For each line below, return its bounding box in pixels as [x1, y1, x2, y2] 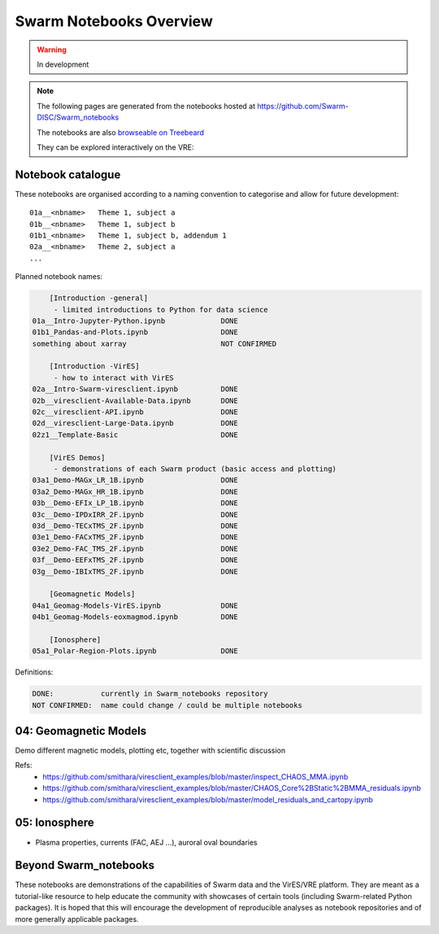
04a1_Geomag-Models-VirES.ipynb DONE [32, 600, 239, 610]
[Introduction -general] [49, 294, 149, 303]
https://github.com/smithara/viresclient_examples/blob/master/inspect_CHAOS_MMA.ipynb [42, 771, 349, 781]
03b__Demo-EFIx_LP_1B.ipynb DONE [32, 499, 239, 508]
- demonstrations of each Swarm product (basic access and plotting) [53, 464, 337, 474]
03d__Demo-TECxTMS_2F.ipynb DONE [32, 521, 239, 530]
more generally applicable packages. [15, 914, 139, 923]
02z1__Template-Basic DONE [32, 430, 239, 439]
